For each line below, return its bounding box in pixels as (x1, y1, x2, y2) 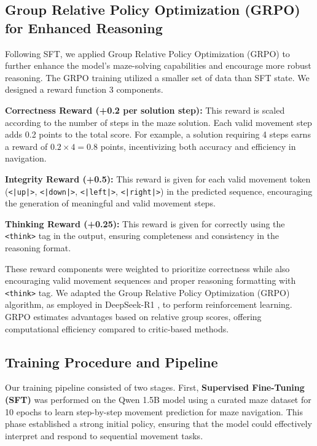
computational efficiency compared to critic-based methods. (5, 322, 229, 335)
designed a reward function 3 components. (5, 83, 163, 96)
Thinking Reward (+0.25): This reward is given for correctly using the (5, 217, 285, 230)
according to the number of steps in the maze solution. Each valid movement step (5, 115, 312, 128)
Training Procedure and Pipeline (5, 352, 218, 371)
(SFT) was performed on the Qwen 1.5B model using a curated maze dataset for (5, 393, 311, 406)
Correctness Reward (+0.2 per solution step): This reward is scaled (5, 103, 285, 116)
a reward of (5, 139, 48, 152)
